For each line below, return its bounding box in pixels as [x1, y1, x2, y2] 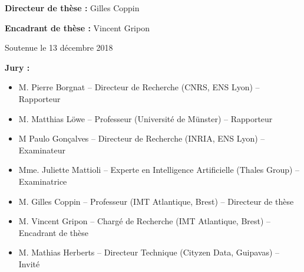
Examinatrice [18, 175, 67, 187]
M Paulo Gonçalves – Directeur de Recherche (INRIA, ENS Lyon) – [18, 132, 265, 145]
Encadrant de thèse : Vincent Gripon [5, 21, 150, 34]
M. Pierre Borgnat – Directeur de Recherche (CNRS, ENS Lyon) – [18, 81, 260, 93]
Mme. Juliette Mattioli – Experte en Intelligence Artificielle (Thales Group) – [18, 163, 300, 176]
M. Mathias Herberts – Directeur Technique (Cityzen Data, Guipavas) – [18, 246, 280, 258]
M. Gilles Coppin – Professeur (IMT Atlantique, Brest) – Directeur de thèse [18, 195, 294, 207]
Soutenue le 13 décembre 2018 [5, 41, 113, 54]
